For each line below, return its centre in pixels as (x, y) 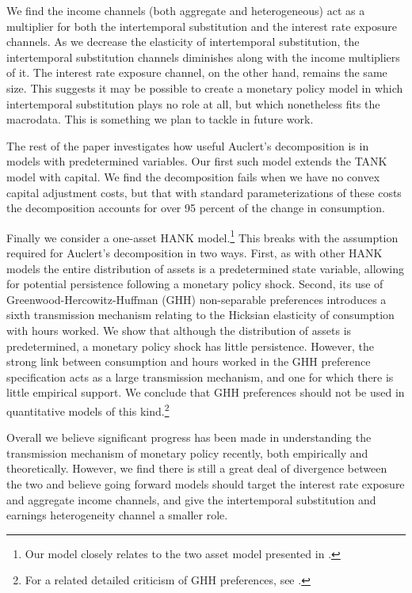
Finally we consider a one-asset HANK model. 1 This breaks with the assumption (202, 236)
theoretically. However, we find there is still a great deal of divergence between (197, 468)
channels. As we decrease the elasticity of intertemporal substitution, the (183, 42)
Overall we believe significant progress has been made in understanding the (189, 437)
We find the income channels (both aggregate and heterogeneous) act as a (186, 10)
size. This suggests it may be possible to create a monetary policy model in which (205, 87)
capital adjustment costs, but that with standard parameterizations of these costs (204, 192)
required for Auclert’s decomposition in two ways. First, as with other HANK (195, 252)
